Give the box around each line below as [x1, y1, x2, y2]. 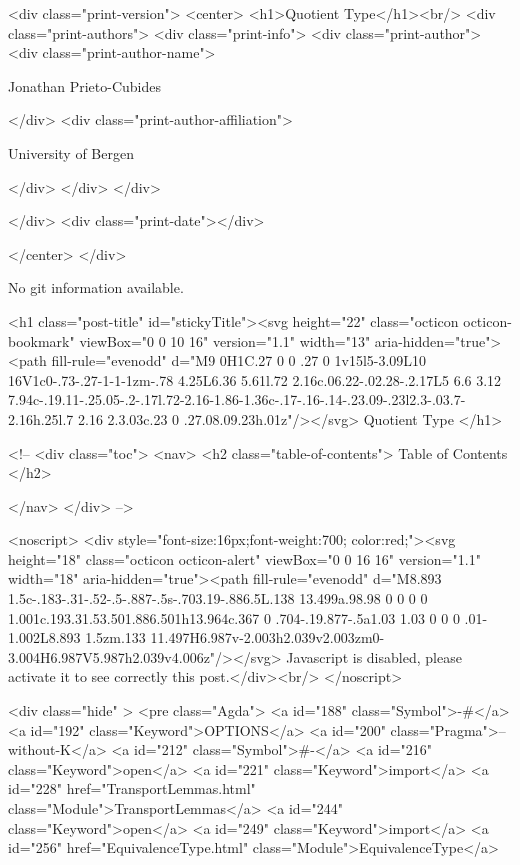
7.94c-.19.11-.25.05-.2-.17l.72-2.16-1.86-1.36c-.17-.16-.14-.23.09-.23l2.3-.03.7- [8, 389, 466, 410]
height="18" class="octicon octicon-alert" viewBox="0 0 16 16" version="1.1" [8, 548, 481, 569]
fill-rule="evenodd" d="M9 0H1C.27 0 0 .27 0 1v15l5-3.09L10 [51, 350, 427, 371]
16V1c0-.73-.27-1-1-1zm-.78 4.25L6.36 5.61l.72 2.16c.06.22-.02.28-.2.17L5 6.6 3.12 [8, 369, 502, 390]
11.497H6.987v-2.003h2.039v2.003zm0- [150, 627, 385, 648]
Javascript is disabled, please [286, 646, 462, 667]
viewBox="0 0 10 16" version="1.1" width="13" [79, 330, 371, 351]
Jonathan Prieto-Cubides [8, 75, 161, 96]
